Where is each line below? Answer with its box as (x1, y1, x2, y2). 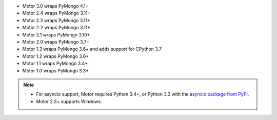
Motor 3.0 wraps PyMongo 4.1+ (22, 3, 89, 9)
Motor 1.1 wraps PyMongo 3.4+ (22, 61, 88, 67)
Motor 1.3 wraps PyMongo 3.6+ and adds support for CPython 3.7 (22, 46, 162, 52)
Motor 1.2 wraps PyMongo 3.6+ (22, 53, 89, 59)
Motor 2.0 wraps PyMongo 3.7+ (22, 38, 90, 45)
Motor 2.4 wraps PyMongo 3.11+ (22, 10, 91, 16)
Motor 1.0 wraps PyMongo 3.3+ (22, 67, 89, 74)
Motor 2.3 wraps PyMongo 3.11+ (22, 17, 91, 23)
